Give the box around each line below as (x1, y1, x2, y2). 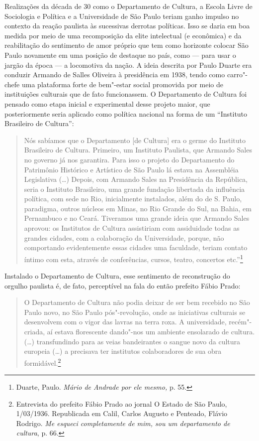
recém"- (229, 316, 252, 327)
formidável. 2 (24, 356, 61, 368)
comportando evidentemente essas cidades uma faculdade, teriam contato (24, 242, 248, 253)
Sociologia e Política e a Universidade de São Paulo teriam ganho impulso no (4, 10, 239, 21)
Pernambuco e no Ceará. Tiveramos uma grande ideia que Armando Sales (24, 213, 250, 223)
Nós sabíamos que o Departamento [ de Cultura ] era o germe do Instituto (24, 135, 246, 145)
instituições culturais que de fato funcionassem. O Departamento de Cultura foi (4, 89, 247, 99)
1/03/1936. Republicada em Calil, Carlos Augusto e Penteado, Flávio (16, 408, 228, 419)
